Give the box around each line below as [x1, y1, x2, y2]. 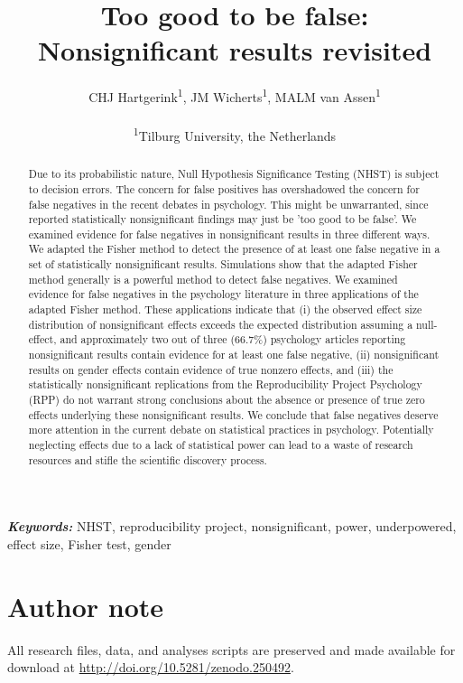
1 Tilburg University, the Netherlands [133, 124, 337, 145]
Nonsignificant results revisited [37, 32, 432, 69]
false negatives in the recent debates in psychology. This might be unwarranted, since [28, 196, 429, 211]
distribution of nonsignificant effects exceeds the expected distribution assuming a [28, 316, 413, 332]
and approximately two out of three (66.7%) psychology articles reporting [60, 332, 406, 347]
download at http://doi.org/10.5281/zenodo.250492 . [7, 658, 294, 677]
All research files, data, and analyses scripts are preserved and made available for [7, 640, 456, 659]
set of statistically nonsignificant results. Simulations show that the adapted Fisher [28, 257, 418, 272]
